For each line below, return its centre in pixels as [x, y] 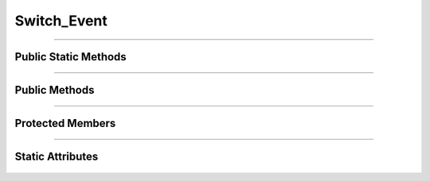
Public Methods [55, 90]
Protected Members [65, 123]
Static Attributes [57, 157]
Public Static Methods [70, 57]
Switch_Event [61, 21]
